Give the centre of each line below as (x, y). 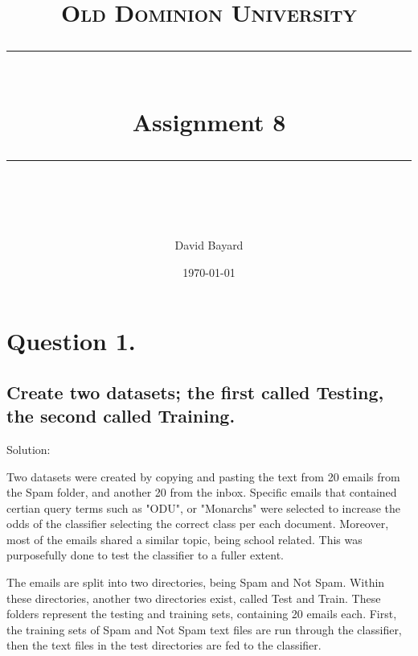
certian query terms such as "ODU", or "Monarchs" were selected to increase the (204, 507)
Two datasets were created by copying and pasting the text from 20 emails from (203, 476)
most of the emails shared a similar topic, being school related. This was (184, 539)
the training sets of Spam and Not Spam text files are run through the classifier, (204, 629)
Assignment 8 (209, 121)
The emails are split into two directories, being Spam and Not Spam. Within (196, 582)
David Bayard (209, 244)
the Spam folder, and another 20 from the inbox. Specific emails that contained (202, 492)
